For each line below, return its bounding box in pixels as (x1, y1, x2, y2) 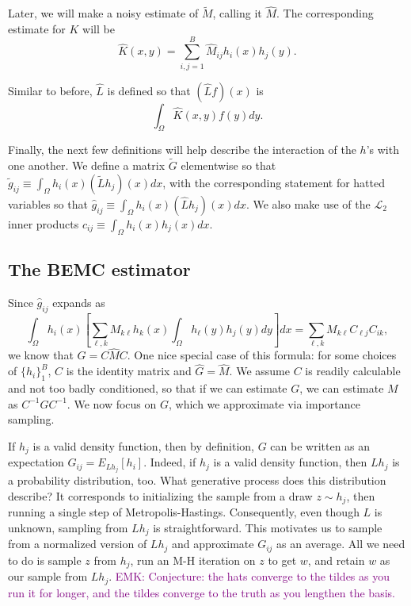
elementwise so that (181, 157, 276, 174)
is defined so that (107, 82, 191, 98)
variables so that (8, 195, 88, 212)
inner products (8, 215, 79, 232)
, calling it (212, 5, 262, 21)
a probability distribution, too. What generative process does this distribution (8, 472, 386, 489)
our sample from (8, 568, 88, 585)
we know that (8, 347, 74, 363)
